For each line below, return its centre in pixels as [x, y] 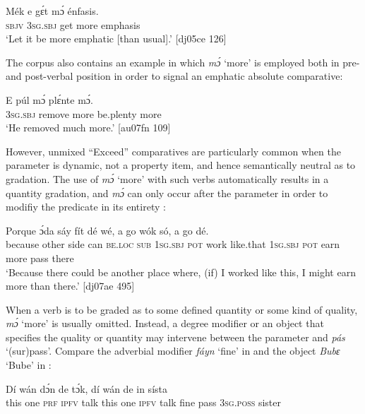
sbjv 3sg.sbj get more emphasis [73, 24]
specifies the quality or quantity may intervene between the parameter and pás [175, 337]
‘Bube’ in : [29, 365]
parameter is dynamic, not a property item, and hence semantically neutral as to [181, 165]
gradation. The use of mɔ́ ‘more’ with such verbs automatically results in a [167, 178]
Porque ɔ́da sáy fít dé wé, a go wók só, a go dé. [107, 230]
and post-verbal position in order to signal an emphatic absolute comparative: [174, 76]
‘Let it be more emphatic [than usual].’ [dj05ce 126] [116, 39]
